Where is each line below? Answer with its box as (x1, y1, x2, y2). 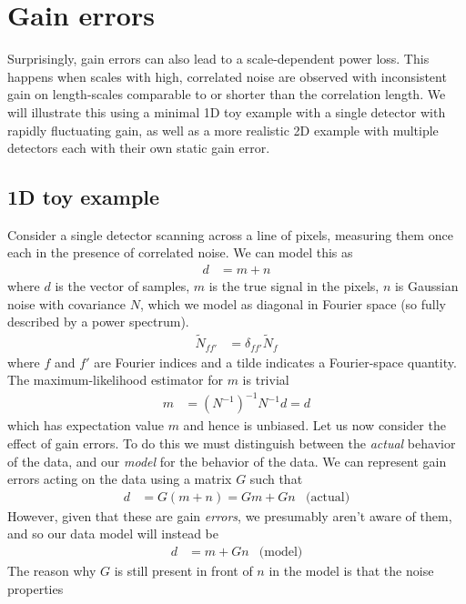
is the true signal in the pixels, (208, 277, 380, 296)
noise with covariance (7, 294, 126, 313)
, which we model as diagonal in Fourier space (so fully (139, 294, 447, 313)
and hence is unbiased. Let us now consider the (183, 416, 446, 435)
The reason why (7, 560, 96, 579)
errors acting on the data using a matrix (7, 469, 232, 488)
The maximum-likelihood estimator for (7, 370, 223, 389)
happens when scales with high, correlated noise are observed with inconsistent (7, 66, 447, 86)
